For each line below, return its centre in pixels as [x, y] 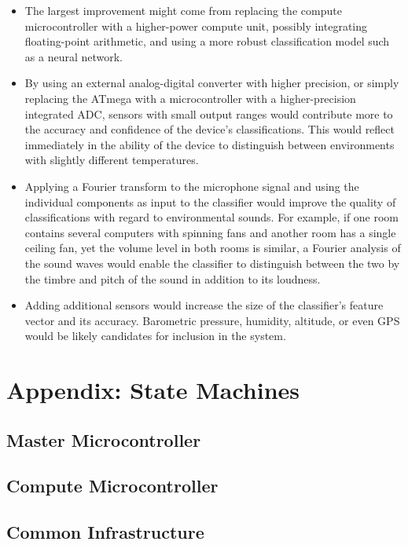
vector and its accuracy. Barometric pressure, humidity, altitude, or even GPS [212, 320]
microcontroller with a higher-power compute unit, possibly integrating [196, 26]
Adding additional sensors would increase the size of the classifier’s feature [204, 305]
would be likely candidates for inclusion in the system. [155, 336]
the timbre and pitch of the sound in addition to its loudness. [173, 278]
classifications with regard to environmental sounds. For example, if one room [212, 217]
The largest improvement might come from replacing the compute [183, 10]
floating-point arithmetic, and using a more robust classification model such [207, 41]
